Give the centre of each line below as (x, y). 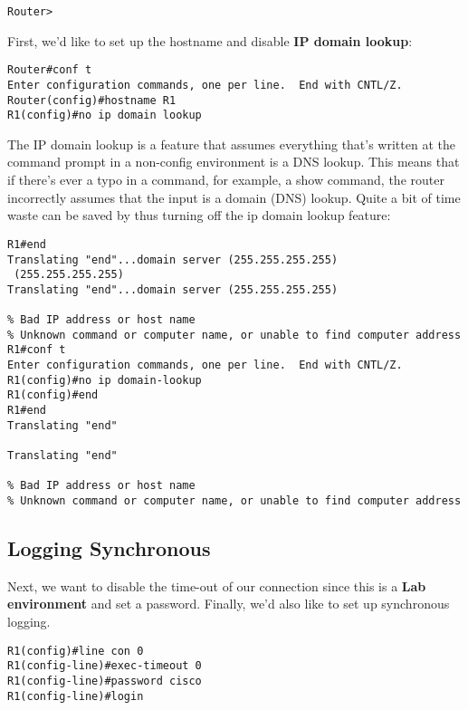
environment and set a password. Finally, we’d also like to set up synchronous (229, 604)
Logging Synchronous (109, 548)
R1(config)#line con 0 (76, 651)
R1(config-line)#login (76, 696)
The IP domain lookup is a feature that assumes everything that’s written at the (231, 144)
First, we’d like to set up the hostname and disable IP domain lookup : (210, 40)
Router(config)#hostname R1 (92, 100)
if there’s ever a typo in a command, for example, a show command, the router (226, 180)
